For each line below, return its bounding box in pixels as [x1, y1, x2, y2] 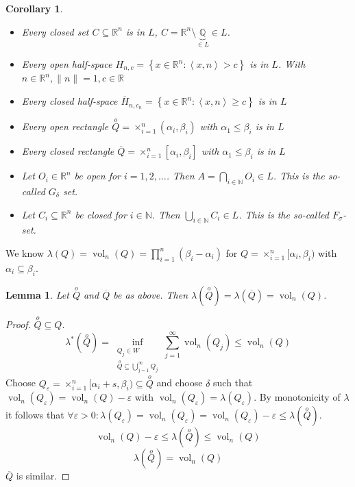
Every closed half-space [21, 94, 118, 108]
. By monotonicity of [254, 390, 341, 404]
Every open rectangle [21, 119, 109, 134]
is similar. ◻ [16, 469, 70, 483]
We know [5, 245, 44, 260]
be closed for [75, 207, 127, 221]
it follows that [5, 408, 64, 422]
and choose [156, 375, 203, 390]
